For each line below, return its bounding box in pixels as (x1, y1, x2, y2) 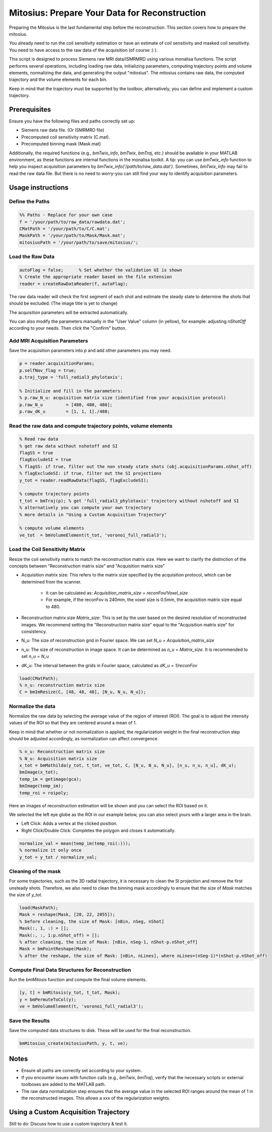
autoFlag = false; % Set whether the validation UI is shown (19, 267, 182, 273)
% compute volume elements (19, 526, 84, 531)
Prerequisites (9, 105, 51, 114)
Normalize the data (9, 703, 56, 710)
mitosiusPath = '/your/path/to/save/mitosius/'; (19, 240, 139, 245)
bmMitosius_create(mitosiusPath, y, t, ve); (19, 1040, 128, 1046)
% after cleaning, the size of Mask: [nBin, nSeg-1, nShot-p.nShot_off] (19, 939, 198, 945)
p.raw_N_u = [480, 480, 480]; (19, 402, 113, 408)
